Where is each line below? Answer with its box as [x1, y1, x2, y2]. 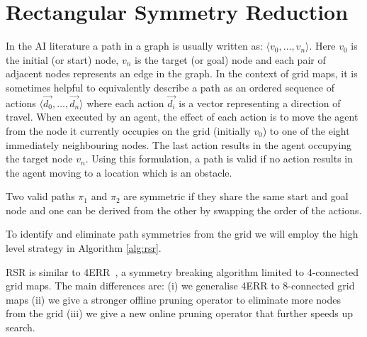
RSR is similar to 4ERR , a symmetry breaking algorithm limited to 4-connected [6, 264, 358, 279]
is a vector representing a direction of [179, 95, 341, 110]
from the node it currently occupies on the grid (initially [6, 123, 251, 138]
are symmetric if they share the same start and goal [123, 189, 349, 204]
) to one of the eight [262, 123, 350, 138]
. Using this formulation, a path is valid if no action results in [85, 151, 354, 166]
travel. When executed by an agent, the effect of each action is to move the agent [6, 109, 358, 124]
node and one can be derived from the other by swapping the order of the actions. [6, 202, 362, 217]
